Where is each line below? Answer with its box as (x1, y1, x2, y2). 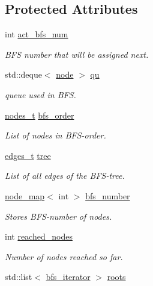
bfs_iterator (46, 270, 91, 283)
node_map (5, 189, 45, 202)
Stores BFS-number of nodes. (5, 210, 112, 222)
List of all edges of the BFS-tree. (5, 169, 125, 182)
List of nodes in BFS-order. (5, 129, 106, 141)
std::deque (5, 68, 42, 81)
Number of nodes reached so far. (5, 250, 123, 263)
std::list (5, 270, 32, 283)
